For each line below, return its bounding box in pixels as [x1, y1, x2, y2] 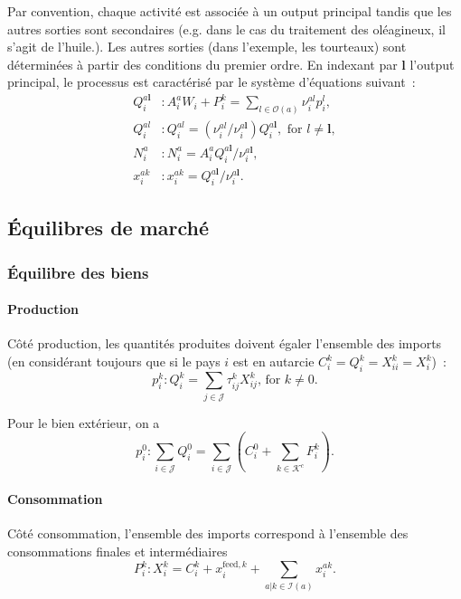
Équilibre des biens [7, 261, 149, 283]
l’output [409, 54, 455, 73]
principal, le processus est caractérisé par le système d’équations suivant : [7, 72, 416, 91]
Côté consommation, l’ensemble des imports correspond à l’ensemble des [7, 524, 409, 543]
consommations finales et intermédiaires [7, 541, 228, 560]
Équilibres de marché [7, 214, 210, 242]
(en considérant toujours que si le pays [7, 352, 221, 371]
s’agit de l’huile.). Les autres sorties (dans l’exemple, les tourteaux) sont [7, 37, 407, 56]
